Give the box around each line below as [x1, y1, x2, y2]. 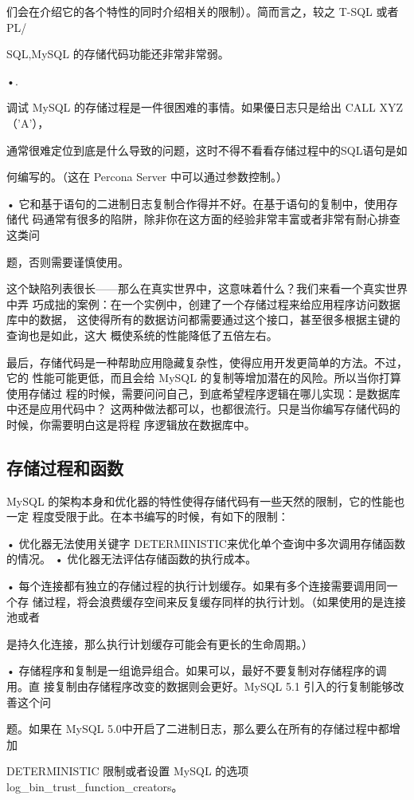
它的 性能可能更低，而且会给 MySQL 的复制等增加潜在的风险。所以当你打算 [6, 369, 401, 386]
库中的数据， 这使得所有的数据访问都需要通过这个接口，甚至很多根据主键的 [6, 311, 400, 328]
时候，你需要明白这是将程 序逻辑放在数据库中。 [6, 416, 256, 432]
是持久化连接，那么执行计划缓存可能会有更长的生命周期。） [6, 635, 313, 652]
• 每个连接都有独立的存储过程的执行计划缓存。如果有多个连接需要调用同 [6, 577, 387, 594]
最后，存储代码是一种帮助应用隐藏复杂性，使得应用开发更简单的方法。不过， [6, 353, 408, 370]
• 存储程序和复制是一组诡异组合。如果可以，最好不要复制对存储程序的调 [6, 662, 387, 679]
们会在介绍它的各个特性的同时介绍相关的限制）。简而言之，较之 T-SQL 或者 [6, 3, 399, 19]
